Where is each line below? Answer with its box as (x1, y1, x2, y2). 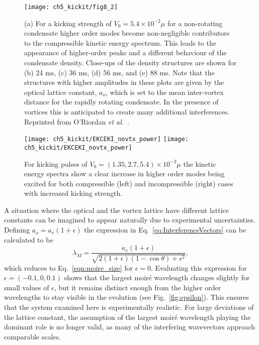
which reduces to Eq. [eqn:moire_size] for (4, 262, 133, 273)
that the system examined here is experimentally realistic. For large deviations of (4, 302, 254, 312)
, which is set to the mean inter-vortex (105, 86, 224, 97)
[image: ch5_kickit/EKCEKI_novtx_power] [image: (24, 136, 189, 143)
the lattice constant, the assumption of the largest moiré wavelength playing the (4, 311, 251, 322)
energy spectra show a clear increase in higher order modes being (24, 168, 225, 179)
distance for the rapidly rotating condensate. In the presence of (24, 96, 219, 107)
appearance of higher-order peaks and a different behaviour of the (24, 47, 227, 58)
